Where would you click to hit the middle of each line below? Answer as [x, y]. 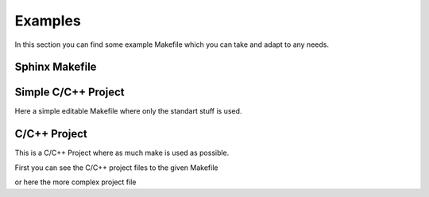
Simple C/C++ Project [70, 93]
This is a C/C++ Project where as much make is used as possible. [122, 153]
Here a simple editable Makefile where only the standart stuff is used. [128, 111]
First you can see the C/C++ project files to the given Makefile [116, 168]
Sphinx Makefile [56, 67]
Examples [48, 21]
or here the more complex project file [75, 182]
